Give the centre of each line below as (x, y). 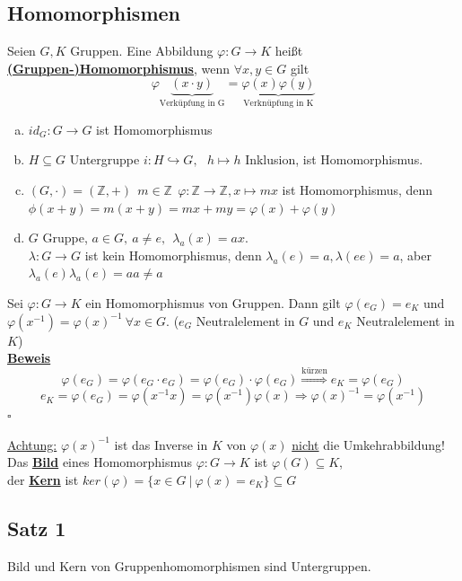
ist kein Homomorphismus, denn (173, 255)
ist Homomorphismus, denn (357, 190)
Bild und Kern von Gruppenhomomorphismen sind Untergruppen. (189, 565)
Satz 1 (37, 528)
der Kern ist (43, 479)
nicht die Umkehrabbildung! (369, 444)
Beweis (29, 358)
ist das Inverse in (161, 444)
